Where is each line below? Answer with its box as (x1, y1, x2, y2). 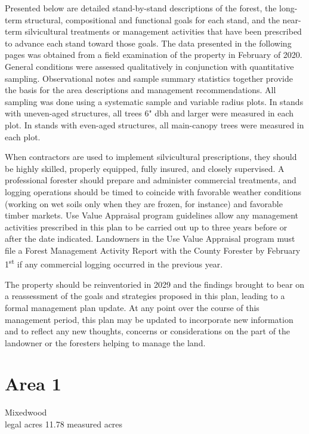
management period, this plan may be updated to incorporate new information (5, 313, 293, 325)
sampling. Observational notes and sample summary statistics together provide (5, 72, 293, 84)
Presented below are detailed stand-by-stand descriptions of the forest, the (5, 2, 277, 14)
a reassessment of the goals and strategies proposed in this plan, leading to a (5, 290, 285, 302)
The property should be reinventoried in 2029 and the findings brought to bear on (5, 278, 305, 290)
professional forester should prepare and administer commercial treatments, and (5, 174, 296, 186)
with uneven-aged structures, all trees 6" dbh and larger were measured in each (5, 107, 294, 119)
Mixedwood (5, 406, 47, 418)
